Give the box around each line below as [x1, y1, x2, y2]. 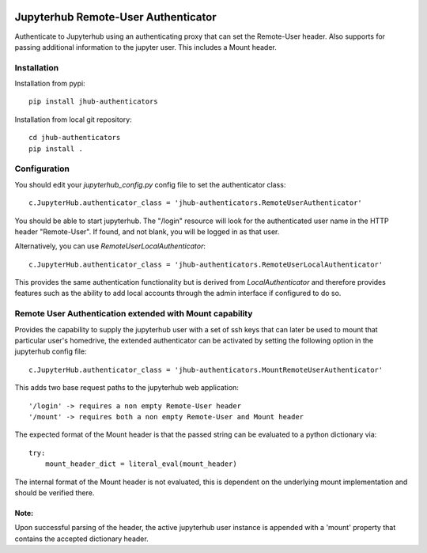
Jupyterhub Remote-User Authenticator [14, 10, 217, 24]
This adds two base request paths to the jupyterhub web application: [14, 383, 239, 392]
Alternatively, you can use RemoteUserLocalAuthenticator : [14, 241, 206, 251]
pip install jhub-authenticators [28, 97, 158, 106]
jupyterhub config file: [14, 347, 87, 356]
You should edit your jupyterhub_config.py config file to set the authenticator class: [14, 180, 286, 189]
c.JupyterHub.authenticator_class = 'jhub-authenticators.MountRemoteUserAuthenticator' [28, 365, 384, 374]
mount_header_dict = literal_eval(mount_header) [44, 460, 237, 468]
